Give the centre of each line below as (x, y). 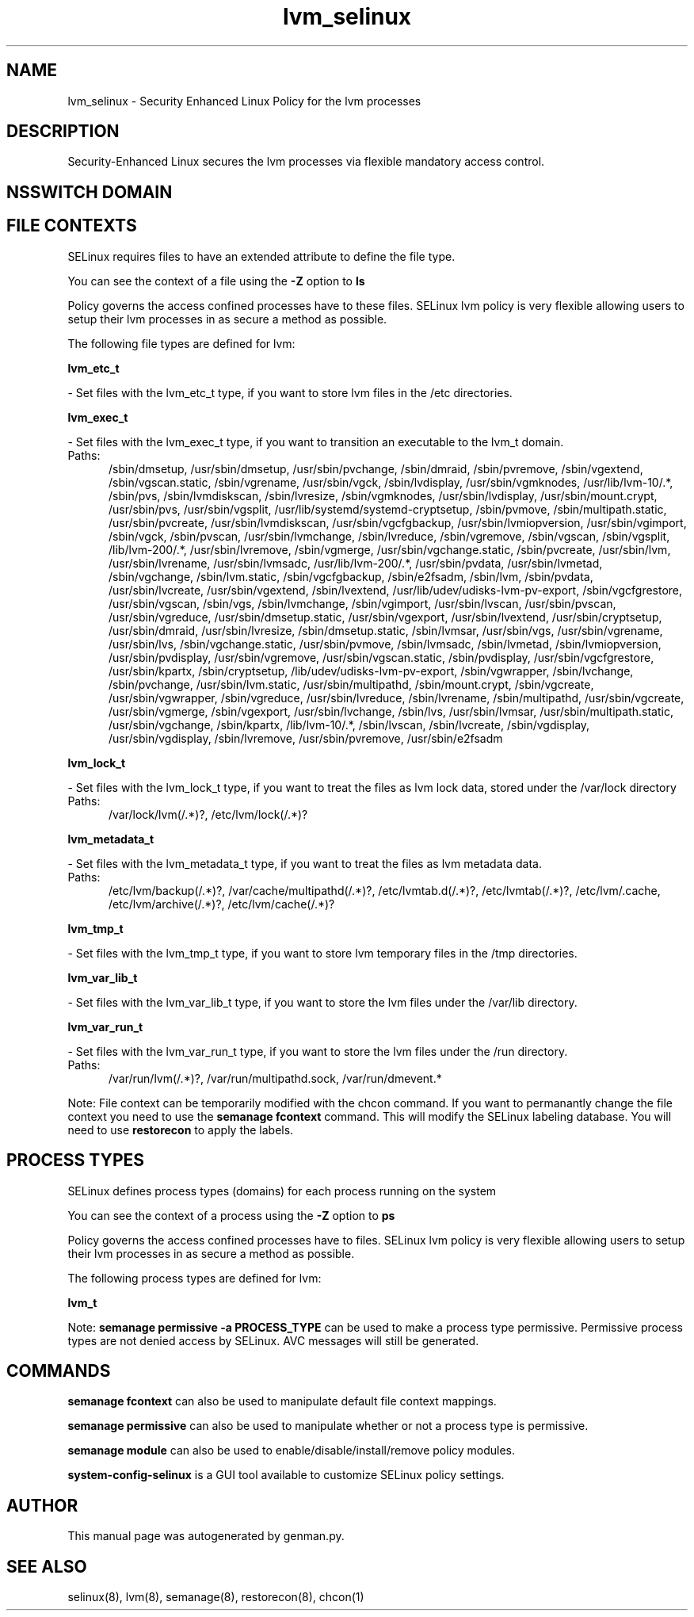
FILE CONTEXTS (72, 226)
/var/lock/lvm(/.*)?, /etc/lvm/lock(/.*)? (208, 814)
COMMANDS (59, 1370)
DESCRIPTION (63, 132)
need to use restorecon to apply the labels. (181, 1130)
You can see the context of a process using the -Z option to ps (231, 1215)
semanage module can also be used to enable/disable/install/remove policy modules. (292, 1451)
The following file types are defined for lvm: (181, 343)
